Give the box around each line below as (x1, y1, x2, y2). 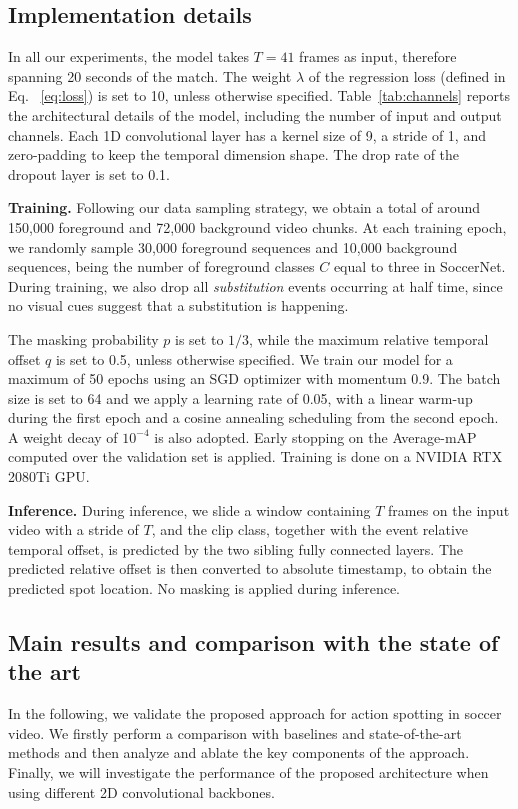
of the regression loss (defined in (308, 65, 506, 86)
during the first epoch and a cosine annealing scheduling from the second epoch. (8, 407, 499, 428)
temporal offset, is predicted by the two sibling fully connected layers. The (8, 538, 464, 559)
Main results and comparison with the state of (8, 627, 499, 658)
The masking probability (8, 328, 159, 349)
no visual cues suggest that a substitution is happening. (8, 295, 349, 316)
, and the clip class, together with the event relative (151, 519, 469, 540)
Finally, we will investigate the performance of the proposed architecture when (8, 762, 489, 783)
